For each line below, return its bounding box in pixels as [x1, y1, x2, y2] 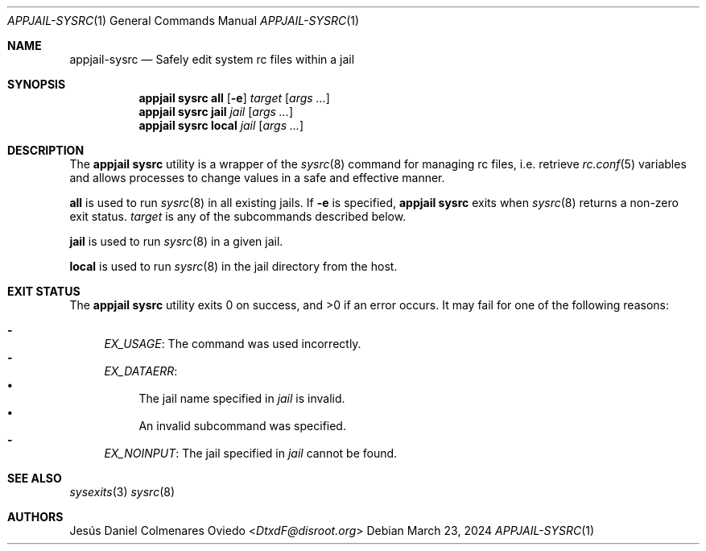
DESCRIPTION [7, 143, 85, 157]
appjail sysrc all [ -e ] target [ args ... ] [138, 91, 330, 105]
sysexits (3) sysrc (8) [69, 485, 175, 499]
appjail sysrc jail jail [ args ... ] [138, 105, 294, 118]
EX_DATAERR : [104, 364, 178, 378]
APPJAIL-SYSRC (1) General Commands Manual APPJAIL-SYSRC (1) [7, 14, 360, 27]
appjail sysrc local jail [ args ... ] [138, 118, 304, 132]
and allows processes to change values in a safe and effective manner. [69, 171, 445, 184]
